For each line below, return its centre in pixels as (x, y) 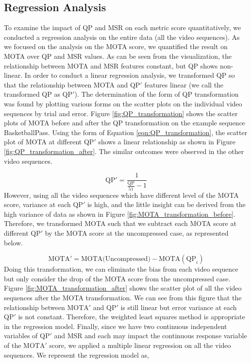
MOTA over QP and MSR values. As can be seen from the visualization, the (118, 56)
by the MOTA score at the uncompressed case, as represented (137, 233)
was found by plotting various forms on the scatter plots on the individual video (123, 103)
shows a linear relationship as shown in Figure (167, 142)
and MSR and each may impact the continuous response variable (151, 336)
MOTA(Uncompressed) (116, 259)
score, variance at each (37, 204)
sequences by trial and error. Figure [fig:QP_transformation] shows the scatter (121, 113)
